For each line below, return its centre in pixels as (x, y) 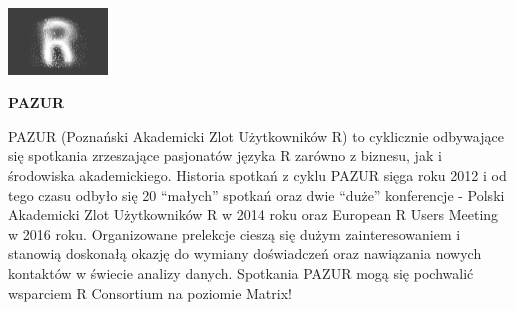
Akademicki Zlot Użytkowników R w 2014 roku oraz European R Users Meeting (253, 214)
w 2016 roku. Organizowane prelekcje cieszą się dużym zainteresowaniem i (234, 233)
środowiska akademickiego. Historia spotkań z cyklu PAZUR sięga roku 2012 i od (257, 174)
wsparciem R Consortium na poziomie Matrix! (150, 292)
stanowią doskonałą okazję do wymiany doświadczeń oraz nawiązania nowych (245, 253)
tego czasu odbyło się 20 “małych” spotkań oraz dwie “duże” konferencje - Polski (256, 194)
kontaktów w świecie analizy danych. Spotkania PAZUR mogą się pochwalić (241, 272)
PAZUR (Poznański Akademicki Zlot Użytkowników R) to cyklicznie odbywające (256, 135)
